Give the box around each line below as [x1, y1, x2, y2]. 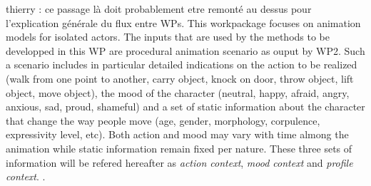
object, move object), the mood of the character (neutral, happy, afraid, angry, [6, 85, 350, 100]
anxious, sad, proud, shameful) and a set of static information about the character [6, 99, 365, 114]
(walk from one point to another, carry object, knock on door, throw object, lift [6, 71, 354, 86]
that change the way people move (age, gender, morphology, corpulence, [6, 113, 320, 128]
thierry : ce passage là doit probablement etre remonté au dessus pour [6, 1, 312, 16]
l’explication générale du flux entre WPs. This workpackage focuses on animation [6, 15, 361, 30]
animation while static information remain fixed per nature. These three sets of [6, 140, 352, 155]
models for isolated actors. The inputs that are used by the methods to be [6, 29, 330, 44]
